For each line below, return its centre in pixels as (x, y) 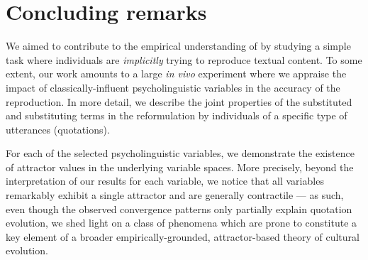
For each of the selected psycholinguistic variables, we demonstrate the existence (180, 153)
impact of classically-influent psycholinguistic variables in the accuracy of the (173, 87)
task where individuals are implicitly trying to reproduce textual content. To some (184, 59)
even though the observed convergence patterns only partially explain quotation (179, 208)
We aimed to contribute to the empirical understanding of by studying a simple (178, 46)
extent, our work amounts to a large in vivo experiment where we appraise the (176, 74)
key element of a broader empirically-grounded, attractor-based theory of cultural (183, 236)
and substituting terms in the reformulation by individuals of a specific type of (177, 115)
